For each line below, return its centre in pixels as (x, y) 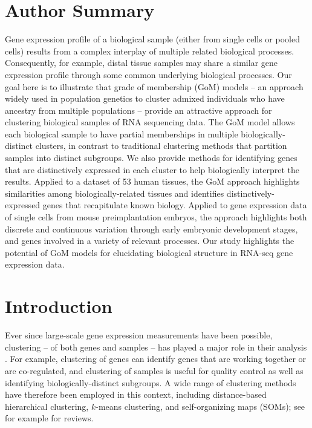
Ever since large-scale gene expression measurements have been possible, (139, 335)
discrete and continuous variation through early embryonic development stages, (151, 229)
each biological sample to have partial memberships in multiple (122, 133)
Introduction (59, 306)
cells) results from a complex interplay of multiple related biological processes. (150, 51)
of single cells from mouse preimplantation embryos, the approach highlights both (156, 217)
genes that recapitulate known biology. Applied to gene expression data (175, 205)
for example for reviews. (49, 418)
